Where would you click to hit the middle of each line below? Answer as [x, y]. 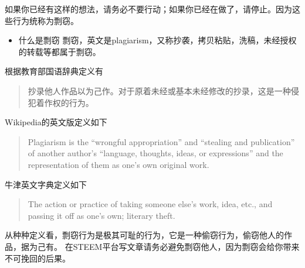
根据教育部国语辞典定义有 [54, 71]
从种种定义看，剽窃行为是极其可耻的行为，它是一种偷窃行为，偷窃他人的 [144, 235]
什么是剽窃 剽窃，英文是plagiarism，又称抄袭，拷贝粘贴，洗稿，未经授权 [157, 40]
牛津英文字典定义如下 [46, 184]
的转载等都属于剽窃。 [60, 51]
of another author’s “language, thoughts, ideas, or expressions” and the [155, 153]
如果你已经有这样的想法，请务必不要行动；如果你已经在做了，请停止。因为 [148, 9]
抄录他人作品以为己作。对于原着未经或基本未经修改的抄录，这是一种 [159, 90]
